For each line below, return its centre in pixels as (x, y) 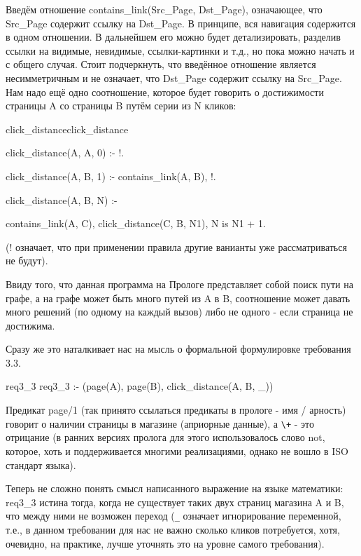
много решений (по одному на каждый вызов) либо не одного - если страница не (179, 312)
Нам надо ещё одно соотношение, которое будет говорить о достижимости (165, 91)
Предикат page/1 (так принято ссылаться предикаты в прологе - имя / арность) (176, 410)
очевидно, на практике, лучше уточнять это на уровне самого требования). (165, 543)
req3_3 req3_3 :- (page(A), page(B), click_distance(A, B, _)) (140, 386)
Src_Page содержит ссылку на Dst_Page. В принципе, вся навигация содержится (181, 23)
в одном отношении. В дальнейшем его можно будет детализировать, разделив (173, 37)
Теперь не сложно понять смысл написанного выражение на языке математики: (175, 488)
